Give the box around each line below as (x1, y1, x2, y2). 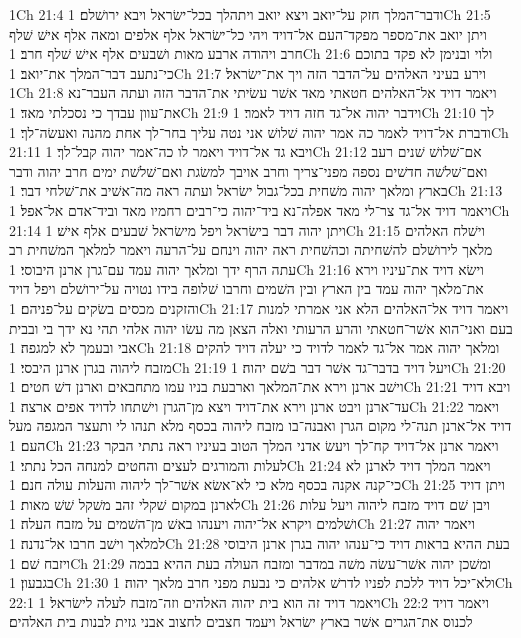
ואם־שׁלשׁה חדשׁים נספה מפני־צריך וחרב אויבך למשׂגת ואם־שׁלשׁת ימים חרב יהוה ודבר (9, 160, 488, 181)
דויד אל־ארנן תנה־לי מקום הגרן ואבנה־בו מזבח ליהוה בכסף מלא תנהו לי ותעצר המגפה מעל (9, 415, 512, 436)
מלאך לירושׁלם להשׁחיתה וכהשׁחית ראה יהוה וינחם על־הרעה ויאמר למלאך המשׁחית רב (9, 239, 493, 260)
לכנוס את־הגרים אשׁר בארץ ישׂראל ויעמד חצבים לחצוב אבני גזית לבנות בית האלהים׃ (9, 611, 473, 632)
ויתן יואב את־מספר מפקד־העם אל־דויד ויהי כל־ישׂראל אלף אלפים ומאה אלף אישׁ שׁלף (9, 23, 487, 44)
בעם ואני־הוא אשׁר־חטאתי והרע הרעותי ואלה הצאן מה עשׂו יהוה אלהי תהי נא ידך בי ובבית (9, 317, 513, 338)
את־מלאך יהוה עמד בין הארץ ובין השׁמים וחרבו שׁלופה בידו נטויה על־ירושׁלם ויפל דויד (9, 278, 484, 299)
